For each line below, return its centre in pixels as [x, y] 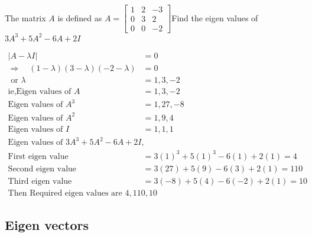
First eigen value [38, 156]
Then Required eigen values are [65, 193]
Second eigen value [42, 169]
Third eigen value [40, 181]
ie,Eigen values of [40, 91]
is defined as [80, 17]
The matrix [25, 17]
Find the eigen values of [215, 17]
